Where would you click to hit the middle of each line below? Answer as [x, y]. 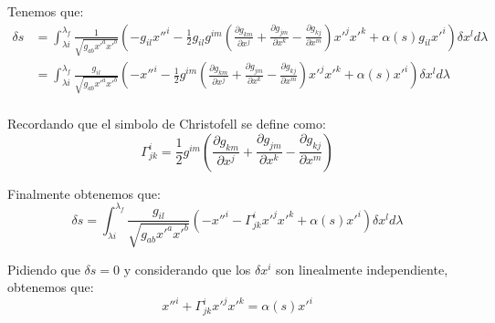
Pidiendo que [44, 269]
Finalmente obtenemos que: [84, 193]
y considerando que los [187, 269]
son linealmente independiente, [362, 269]
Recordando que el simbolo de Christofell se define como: [167, 124]
